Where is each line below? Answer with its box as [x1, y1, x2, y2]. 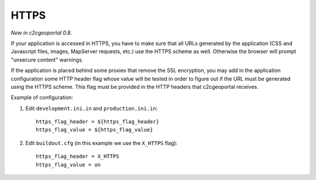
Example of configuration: [11, 94, 73, 101]
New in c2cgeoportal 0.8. [11, 29, 73, 36]
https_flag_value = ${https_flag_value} [36, 126, 153, 133]
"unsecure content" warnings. [11, 56, 84, 63]
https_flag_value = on [36, 161, 101, 168]
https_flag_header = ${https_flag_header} [36, 119, 160, 125]
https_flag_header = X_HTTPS [36, 153, 119, 160]
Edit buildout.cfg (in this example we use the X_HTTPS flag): [25, 139, 178, 146]
